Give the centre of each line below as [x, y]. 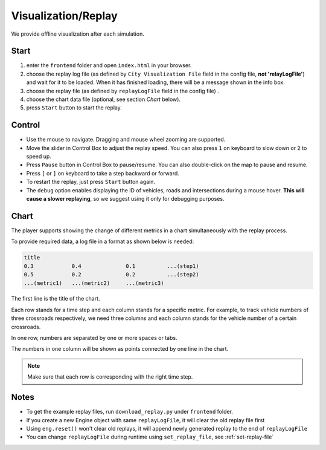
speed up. [39, 157]
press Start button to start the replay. [74, 108]
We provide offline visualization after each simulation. [78, 34]
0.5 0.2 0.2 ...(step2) [111, 275]
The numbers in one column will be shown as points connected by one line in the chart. [120, 349]
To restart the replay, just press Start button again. [91, 182]
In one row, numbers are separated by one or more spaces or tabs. [94, 338]
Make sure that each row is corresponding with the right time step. [110, 377]
